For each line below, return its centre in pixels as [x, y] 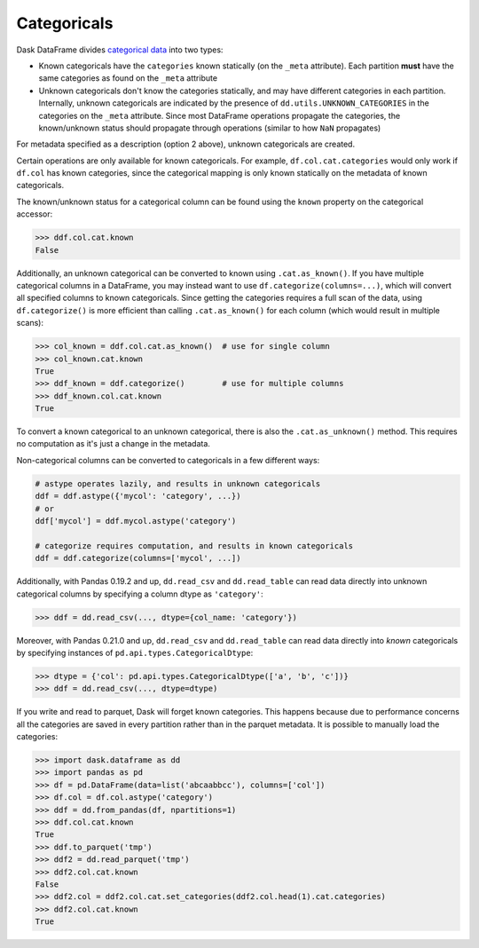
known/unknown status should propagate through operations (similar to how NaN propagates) [210, 128]
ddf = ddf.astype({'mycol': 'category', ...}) [138, 496]
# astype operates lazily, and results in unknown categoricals [178, 483]
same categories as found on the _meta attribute [128, 78]
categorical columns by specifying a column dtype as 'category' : [140, 594]
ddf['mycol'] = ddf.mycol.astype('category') [136, 521]
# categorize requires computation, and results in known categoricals [194, 545]
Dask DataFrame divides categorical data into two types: [120, 50]
